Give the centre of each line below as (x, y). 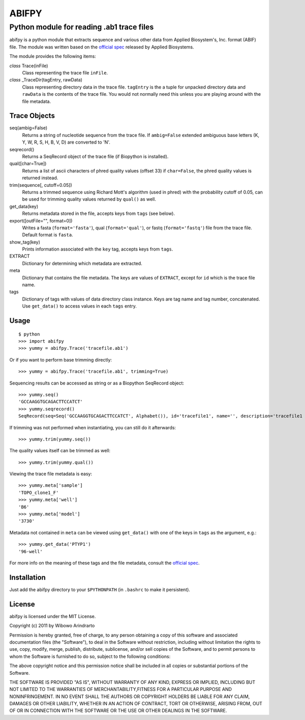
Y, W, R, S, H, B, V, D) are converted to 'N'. (66, 142)
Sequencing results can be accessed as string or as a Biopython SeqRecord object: (97, 383)
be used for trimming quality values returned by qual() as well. (89, 199)
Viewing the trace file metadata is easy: (51, 474)
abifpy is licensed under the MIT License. (53, 616)
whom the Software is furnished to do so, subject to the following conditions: (90, 656)
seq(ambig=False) (28, 128)
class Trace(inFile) (29, 66)
